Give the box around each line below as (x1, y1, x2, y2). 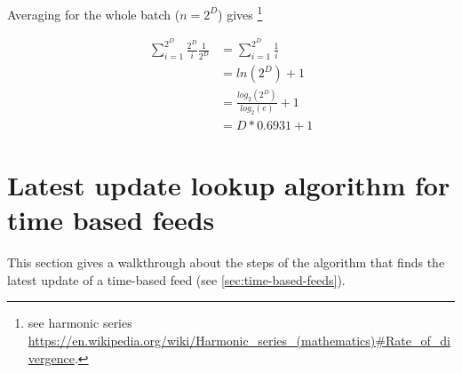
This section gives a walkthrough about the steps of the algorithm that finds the (7, 253, 445, 272)
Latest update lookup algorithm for (7, 167, 450, 203)
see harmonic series (28, 313, 132, 332)
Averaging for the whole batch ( (7, 4, 180, 23)
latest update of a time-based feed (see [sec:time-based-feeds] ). (7, 270, 346, 289)
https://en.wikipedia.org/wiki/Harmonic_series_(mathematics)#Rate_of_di (28, 330, 450, 349)
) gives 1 (218, 3, 263, 23)
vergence (28, 348, 75, 367)
